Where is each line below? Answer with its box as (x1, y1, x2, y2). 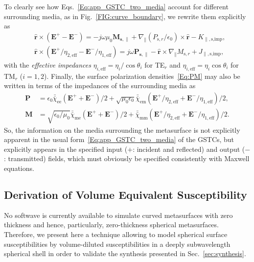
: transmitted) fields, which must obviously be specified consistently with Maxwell (4, 153, 250, 164)
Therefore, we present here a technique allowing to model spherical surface (4, 229, 228, 239)
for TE (144, 59, 165, 70)
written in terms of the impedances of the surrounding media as (4, 80, 196, 91)
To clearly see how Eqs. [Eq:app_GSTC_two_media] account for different (4, 1, 229, 11)
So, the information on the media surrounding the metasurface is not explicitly (4, 124, 240, 135)
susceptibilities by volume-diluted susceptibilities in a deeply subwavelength (4, 238, 231, 249)
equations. (4, 163, 34, 173)
